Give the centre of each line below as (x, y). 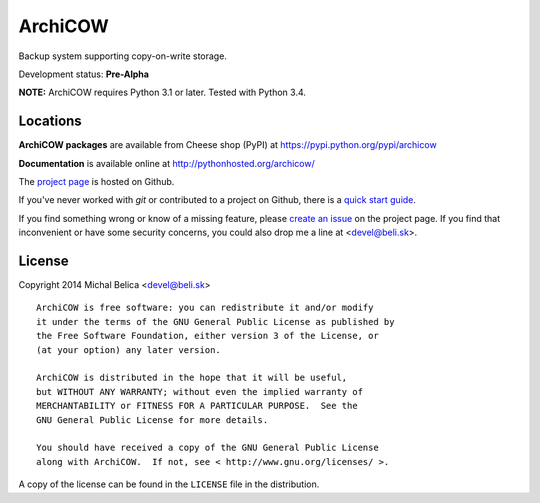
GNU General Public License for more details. (152, 419)
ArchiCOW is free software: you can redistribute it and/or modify (205, 308)
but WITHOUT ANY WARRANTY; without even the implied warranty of (200, 391)
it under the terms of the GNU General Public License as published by (215, 321)
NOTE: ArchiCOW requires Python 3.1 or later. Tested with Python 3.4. (162, 92)
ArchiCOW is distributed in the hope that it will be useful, (192, 378)
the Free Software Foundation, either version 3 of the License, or (207, 336)
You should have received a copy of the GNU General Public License (207, 448)
